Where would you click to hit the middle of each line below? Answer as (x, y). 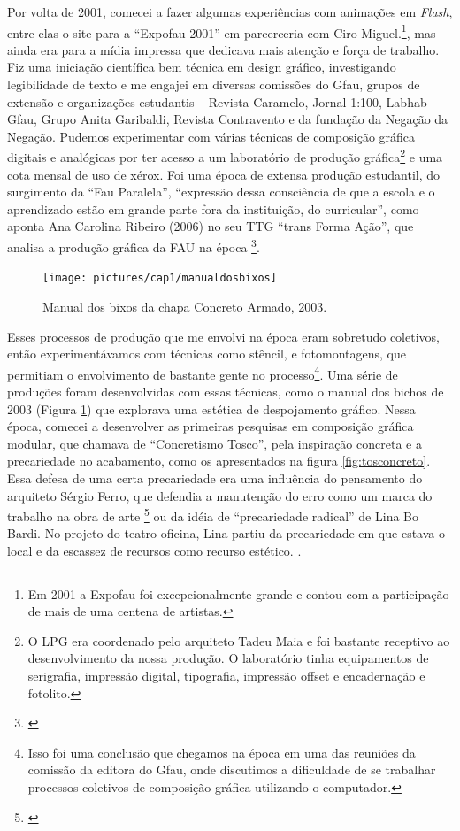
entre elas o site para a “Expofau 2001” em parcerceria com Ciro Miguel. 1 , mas (222, 31)
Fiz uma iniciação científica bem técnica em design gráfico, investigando (202, 67)
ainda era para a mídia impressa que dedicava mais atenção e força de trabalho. (223, 49)
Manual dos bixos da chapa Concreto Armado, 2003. (185, 306)
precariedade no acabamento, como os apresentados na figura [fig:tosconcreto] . (219, 461)
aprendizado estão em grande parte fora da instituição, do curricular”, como (213, 208)
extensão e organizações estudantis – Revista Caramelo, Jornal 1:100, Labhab (217, 101)
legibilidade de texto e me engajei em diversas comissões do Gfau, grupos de (214, 85)
